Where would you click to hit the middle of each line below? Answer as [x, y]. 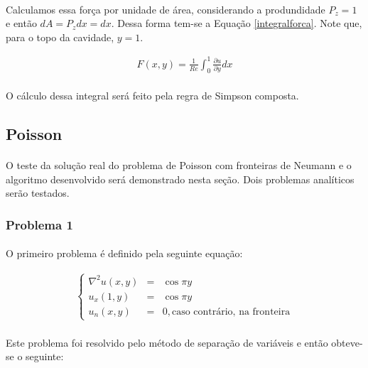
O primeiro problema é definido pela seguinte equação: [124, 253]
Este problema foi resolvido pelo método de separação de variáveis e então [167, 342]
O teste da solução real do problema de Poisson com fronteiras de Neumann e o [179, 165]
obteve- [347, 342]
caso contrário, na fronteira [231, 312]
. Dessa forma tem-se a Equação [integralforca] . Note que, [237, 23]
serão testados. [38, 193]
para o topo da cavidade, [60, 37]
